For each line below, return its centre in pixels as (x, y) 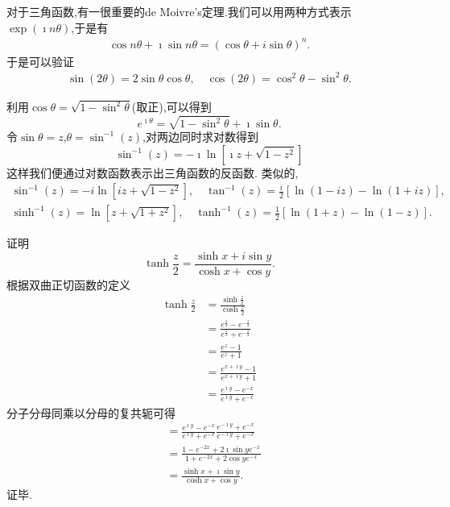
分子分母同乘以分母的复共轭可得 (91, 412)
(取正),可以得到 (171, 106)
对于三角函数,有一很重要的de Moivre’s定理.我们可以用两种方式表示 (179, 11)
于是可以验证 (40, 61)
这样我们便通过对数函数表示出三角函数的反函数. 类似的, (153, 172)
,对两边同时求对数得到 (200, 136)
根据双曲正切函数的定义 (68, 284)
